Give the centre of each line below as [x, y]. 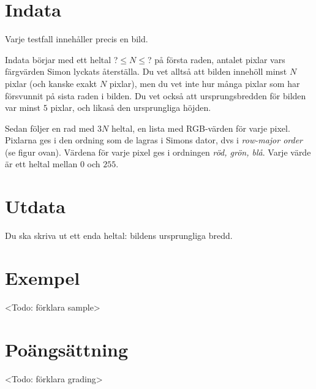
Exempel [43, 277]
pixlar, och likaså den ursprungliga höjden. [131, 108]
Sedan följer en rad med [50, 128]
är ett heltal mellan [41, 164]
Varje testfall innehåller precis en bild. [77, 39]
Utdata [36, 206]
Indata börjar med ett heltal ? [62, 59]
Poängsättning [67, 349]
